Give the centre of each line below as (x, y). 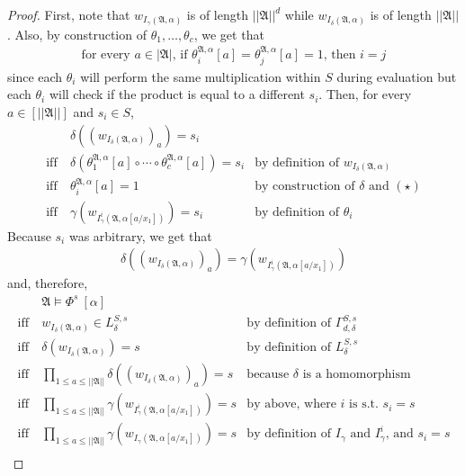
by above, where (291, 404)
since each (35, 76)
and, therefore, (48, 283)
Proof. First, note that (69, 14)
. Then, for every (365, 94)
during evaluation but (397, 76)
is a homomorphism (357, 375)
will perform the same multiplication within (201, 76)
